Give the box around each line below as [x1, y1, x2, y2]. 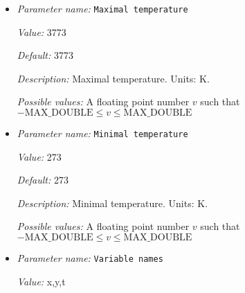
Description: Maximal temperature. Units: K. [17, 71, 210, 85]
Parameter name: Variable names [17, 251, 163, 265]
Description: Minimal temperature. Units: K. [17, 195, 208, 210]
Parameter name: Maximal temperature [17, 1, 188, 15]
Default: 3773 [17, 48, 73, 62]
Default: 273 [17, 172, 69, 187]
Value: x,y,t [17, 274, 66, 288]
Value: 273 [17, 149, 62, 163]
